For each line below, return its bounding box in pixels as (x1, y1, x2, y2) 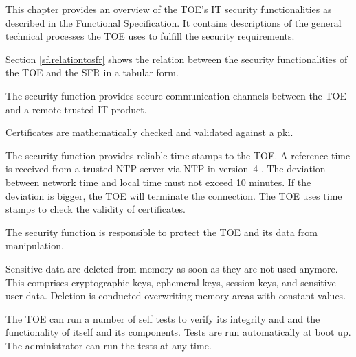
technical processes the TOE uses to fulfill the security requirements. (5, 29, 295, 43)
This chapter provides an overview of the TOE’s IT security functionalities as (5, 2, 332, 16)
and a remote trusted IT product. (5, 102, 147, 116)
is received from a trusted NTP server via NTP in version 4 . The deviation (5, 161, 326, 176)
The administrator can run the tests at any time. (5, 338, 212, 352)
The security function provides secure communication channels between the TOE (5, 88, 347, 102)
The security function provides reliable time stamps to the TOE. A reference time (5, 148, 351, 162)
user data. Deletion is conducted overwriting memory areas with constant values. (5, 288, 346, 303)
